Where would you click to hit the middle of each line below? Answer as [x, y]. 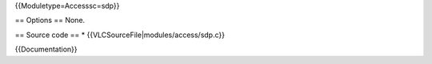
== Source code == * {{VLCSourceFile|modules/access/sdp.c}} [120, 35]
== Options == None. [50, 21]
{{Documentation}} [46, 49]
